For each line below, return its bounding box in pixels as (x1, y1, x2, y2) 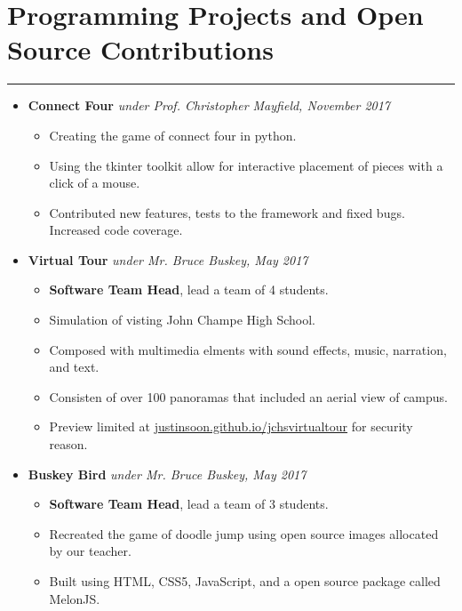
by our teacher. (49, 542, 131, 560)
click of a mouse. (49, 173, 140, 192)
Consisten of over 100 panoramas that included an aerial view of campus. (49, 387, 449, 406)
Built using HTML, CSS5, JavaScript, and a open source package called (49, 572, 441, 590)
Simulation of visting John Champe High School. (49, 310, 315, 329)
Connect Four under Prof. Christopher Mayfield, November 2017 (28, 96, 391, 115)
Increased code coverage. (49, 221, 183, 239)
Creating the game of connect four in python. (49, 125, 297, 144)
